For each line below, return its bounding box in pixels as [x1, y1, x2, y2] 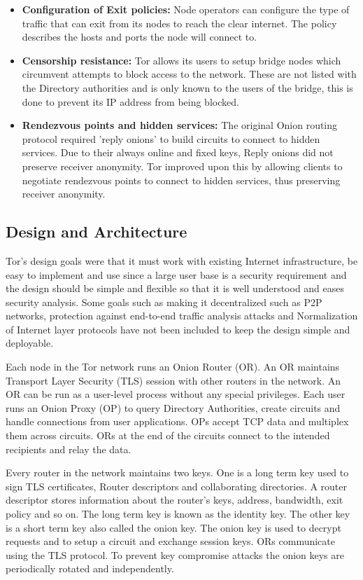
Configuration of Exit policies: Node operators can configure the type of [22, 2, 350, 16]
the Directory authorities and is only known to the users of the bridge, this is [22, 80, 353, 95]
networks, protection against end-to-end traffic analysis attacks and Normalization [6, 308, 358, 323]
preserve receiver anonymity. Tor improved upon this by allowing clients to [22, 158, 343, 173]
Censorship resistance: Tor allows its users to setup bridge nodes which [22, 53, 341, 67]
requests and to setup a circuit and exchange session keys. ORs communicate [6, 534, 335, 548]
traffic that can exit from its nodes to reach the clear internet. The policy [22, 15, 337, 30]
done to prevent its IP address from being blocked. [22, 94, 239, 109]
